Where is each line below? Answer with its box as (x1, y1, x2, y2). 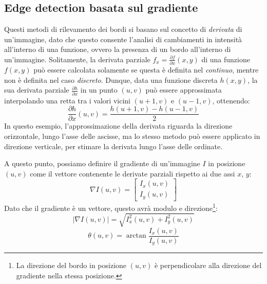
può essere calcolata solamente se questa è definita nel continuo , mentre (33, 64, 259, 75)
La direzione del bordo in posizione (16, 260, 127, 271)
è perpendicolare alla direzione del (154, 260, 262, 271)
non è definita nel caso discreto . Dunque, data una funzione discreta (4, 74, 218, 85)
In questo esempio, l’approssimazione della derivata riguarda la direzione (4, 120, 233, 131)
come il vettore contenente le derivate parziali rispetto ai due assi (30, 168, 235, 179)
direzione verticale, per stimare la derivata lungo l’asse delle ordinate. (4, 140, 223, 151)
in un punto (80, 84, 118, 95)
